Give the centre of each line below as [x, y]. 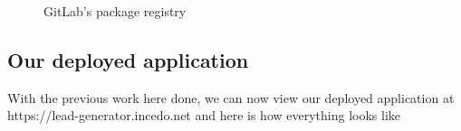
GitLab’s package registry [115, 11]
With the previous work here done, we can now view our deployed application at [231, 97]
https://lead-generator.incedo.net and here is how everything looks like [204, 115]
